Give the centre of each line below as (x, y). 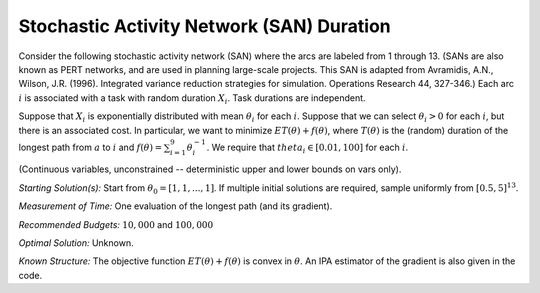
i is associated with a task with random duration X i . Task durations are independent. (192, 98)
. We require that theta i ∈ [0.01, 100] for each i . (307, 148)
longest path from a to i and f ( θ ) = (90, 147)
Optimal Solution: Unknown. (76, 243)
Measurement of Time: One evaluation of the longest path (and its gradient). (175, 206)
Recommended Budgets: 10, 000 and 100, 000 (116, 224)
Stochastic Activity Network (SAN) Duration (204, 26)
